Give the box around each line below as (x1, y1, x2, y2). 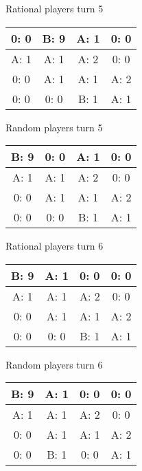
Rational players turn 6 (5, 239, 104, 253)
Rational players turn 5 (5, 1, 104, 15)
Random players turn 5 (5, 120, 103, 134)
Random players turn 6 (5, 357, 103, 371)
